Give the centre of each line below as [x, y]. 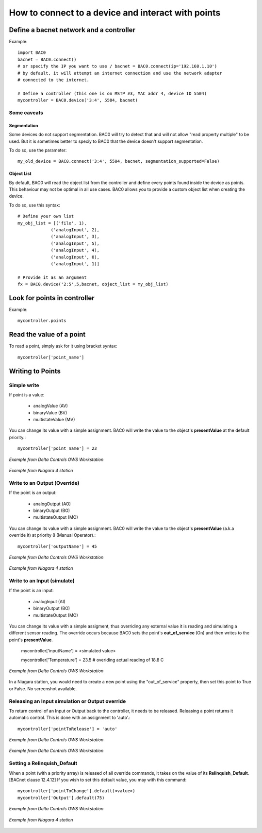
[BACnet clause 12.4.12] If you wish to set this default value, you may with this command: [98, 780]
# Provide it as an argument [52, 277]
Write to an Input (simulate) [42, 581]
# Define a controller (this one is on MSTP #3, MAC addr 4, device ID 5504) [112, 93]
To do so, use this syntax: [34, 205]
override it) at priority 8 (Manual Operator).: [52, 535]
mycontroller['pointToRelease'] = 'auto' [67, 729]
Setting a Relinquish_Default [43, 764]
